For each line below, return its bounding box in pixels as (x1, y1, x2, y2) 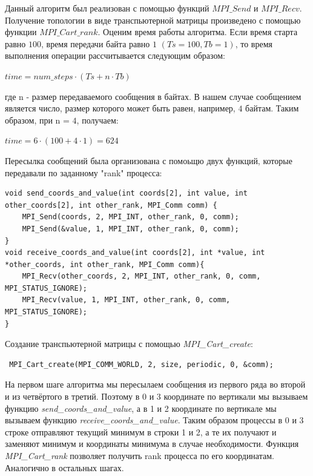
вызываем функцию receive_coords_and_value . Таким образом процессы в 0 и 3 (5, 414, 304, 426)
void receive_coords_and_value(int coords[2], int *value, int (5, 248, 265, 257)
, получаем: (76, 113, 119, 126)
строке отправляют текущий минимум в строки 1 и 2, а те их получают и (5, 425, 277, 438)
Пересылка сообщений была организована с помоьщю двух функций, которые (5, 154, 292, 167)
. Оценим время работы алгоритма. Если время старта (97, 25, 298, 38)
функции (5, 25, 37, 38)
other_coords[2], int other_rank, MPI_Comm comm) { (5, 200, 217, 210)
